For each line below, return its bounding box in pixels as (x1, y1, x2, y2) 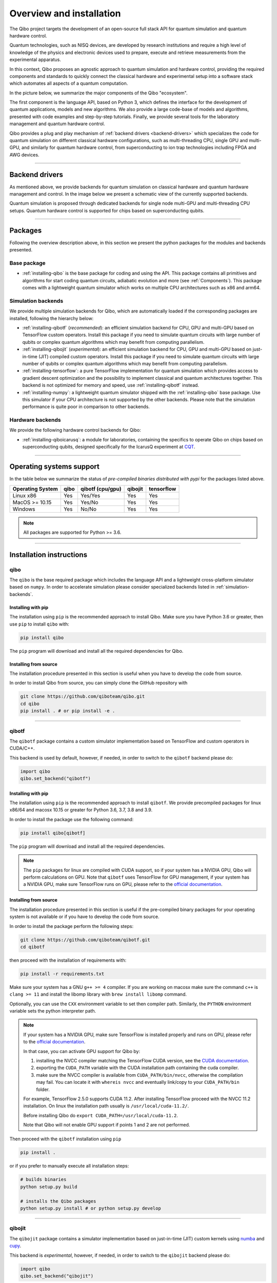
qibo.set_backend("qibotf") (20, 775, 91, 782)
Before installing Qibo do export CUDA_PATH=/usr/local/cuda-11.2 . (23, 1112, 178, 1118)
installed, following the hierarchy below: (9, 315, 94, 321)
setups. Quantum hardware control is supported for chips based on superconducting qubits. (9, 207, 205, 213)
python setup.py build (20, 1183, 77, 1190)
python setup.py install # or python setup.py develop (20, 1206, 161, 1211)
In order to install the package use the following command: (9, 816, 134, 822)
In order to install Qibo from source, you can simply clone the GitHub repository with (9, 680, 188, 686)
